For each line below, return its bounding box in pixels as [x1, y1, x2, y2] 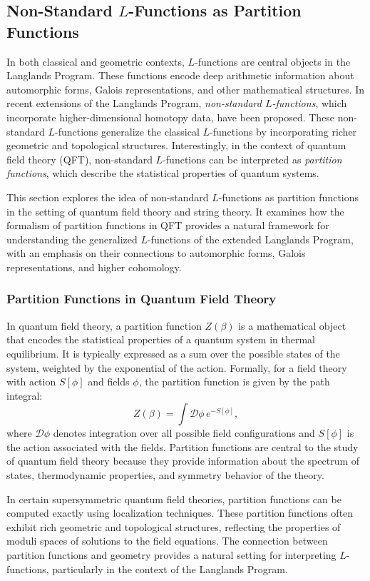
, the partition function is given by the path [138, 374, 330, 389]
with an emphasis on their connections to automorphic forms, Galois [6, 246, 306, 261]
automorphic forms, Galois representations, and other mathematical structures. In [6, 81, 365, 96]
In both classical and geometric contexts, [6, 54, 185, 69]
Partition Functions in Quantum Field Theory [6, 290, 277, 308]
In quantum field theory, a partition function [6, 318, 202, 333]
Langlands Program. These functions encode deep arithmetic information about [6, 68, 354, 83]
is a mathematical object [238, 318, 346, 333]
